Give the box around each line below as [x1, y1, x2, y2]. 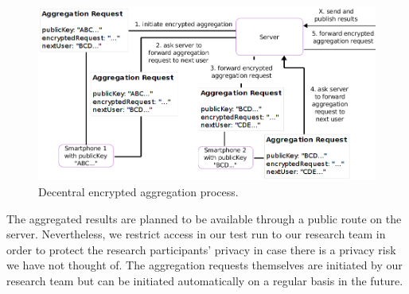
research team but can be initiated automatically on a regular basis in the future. [6, 272, 403, 288]
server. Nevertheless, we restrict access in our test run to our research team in [6, 226, 386, 242]
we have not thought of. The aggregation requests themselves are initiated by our [6, 257, 403, 273]
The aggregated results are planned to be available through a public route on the [6, 210, 402, 226]
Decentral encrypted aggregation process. [38, 184, 239, 199]
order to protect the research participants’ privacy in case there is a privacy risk [6, 241, 396, 257]
